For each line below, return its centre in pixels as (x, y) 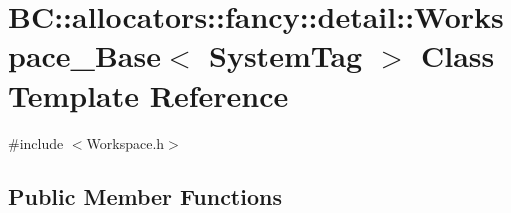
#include (36, 142)
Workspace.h (125, 142)
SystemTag (286, 55)
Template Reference (148, 94)
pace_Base (84, 55)
